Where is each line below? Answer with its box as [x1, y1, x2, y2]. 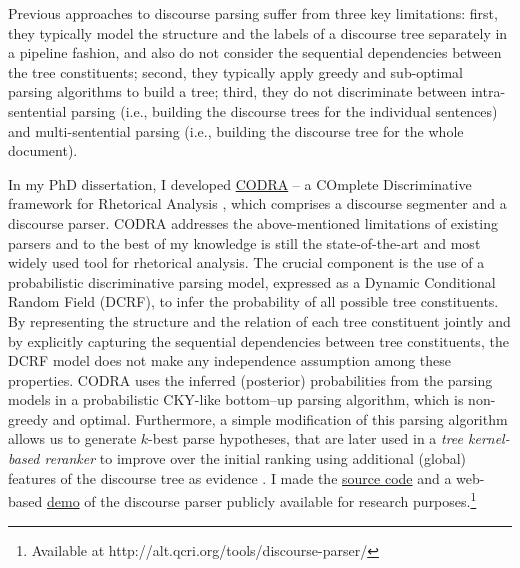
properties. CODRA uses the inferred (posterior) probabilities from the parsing [8, 369, 493, 390]
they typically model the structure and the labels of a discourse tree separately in [8, 22, 508, 43]
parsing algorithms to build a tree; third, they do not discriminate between [8, 81, 467, 102]
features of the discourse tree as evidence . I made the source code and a [8, 467, 452, 488]
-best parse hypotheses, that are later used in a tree [148, 428, 464, 449]
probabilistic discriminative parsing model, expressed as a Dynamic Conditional [8, 271, 496, 292]
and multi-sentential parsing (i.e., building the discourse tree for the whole [8, 120, 464, 141]
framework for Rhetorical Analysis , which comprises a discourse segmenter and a [8, 193, 507, 214]
